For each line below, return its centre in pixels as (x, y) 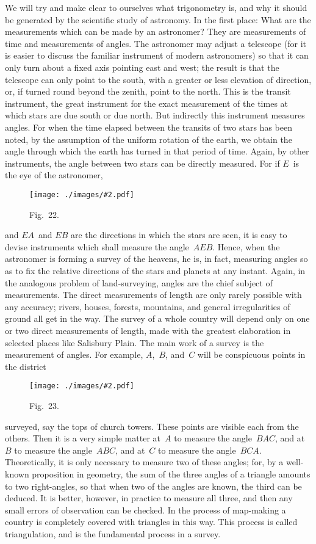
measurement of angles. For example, (74, 354)
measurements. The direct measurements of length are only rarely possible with (153, 295)
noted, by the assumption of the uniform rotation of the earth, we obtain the (149, 139)
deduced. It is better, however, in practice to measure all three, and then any (149, 498)
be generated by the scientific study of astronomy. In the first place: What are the (158, 19)
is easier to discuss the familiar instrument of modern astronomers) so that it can (157, 55)
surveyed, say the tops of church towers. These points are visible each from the (152, 426)
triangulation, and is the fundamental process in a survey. (113, 533)
